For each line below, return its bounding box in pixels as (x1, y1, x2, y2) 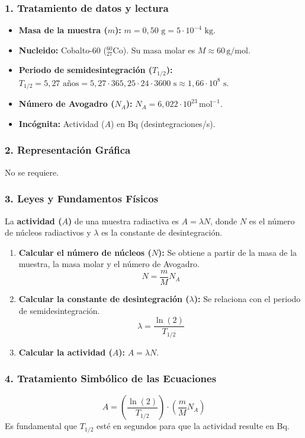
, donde (210, 214, 237, 227)
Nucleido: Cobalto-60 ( (18, 43, 107, 56)
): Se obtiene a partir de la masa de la (158, 246, 297, 258)
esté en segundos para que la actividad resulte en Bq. (97, 420, 290, 432)
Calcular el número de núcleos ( (18, 246, 152, 258)
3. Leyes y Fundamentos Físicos (5, 191, 159, 206)
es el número (249, 214, 295, 227)
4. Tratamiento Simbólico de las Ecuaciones (5, 371, 217, 386)
